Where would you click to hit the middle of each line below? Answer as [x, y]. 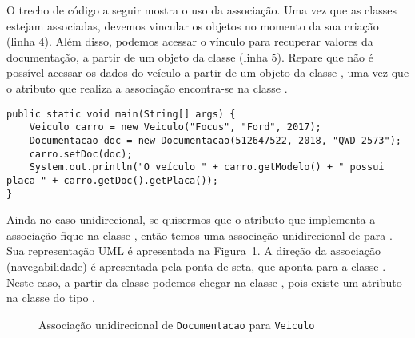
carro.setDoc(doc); [81, 154]
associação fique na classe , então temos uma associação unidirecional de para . [200, 235]
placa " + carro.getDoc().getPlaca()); [112, 180]
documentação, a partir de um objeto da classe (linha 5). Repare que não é [190, 56]
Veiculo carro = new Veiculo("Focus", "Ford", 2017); [175, 127]
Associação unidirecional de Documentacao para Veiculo [177, 324]
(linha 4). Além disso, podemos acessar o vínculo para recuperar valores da [190, 41]
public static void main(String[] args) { [121, 114]
